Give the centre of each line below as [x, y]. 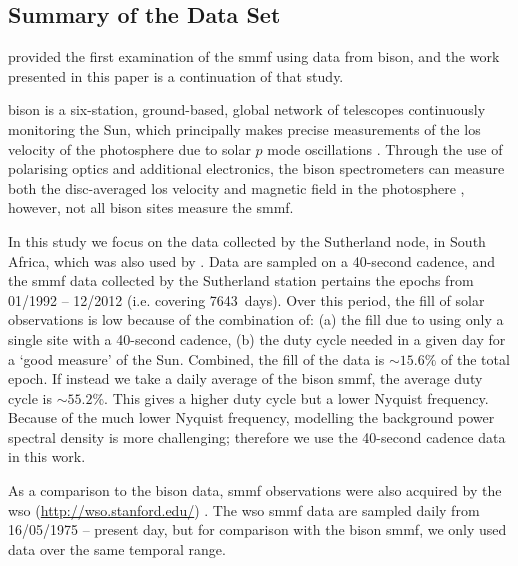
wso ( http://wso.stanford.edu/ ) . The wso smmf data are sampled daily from [244, 509]
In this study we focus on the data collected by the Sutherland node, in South [247, 240]
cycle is [30, 397]
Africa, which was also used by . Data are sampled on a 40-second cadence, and [252, 260]
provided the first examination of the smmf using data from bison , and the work [254, 56]
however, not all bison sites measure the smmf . [151, 207]
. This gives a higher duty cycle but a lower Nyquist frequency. [296, 397]
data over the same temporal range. [117, 548]
